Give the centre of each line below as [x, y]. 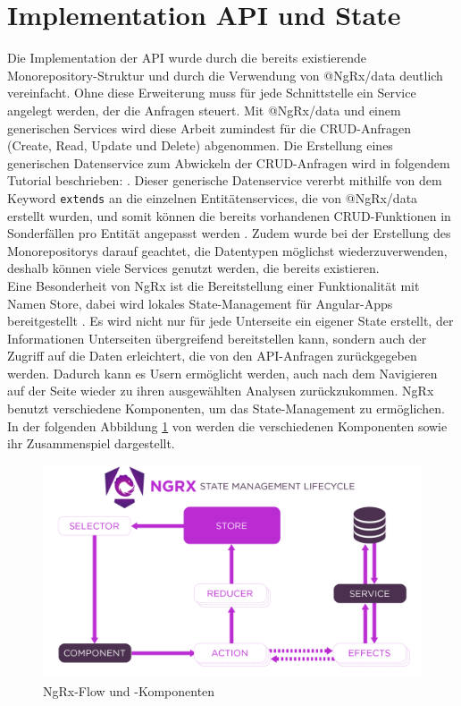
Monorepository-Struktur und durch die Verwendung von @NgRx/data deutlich [225, 75]
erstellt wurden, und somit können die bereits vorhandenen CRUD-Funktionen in [229, 215]
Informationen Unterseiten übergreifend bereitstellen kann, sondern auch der [217, 338]
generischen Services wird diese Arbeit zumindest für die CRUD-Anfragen [210, 128]
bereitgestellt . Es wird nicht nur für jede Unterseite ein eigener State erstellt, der [230, 321]
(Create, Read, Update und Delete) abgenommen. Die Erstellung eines [200, 145]
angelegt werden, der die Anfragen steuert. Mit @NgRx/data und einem [204, 110]
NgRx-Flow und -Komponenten [129, 690]
